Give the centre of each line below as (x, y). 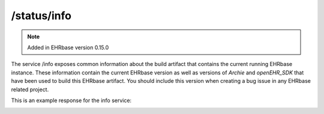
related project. (30, 89)
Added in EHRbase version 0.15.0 (68, 47)
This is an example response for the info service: (71, 100)
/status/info (41, 16)
